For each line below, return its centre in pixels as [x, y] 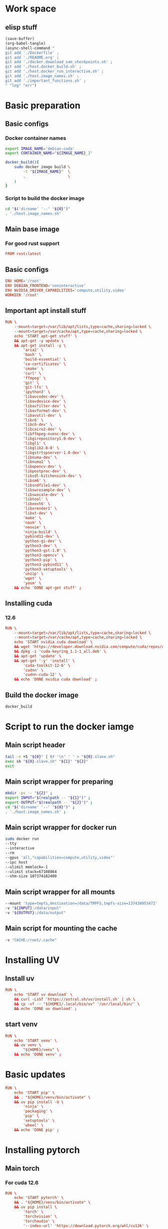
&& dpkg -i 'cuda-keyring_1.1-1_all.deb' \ [60, 652]
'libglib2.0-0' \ [41, 448]
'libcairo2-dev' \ [42, 429]
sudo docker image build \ [42, 167]
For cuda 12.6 [22, 1183]
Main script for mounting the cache [61, 928]
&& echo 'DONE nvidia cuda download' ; [56, 679]
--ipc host [16, 862]
